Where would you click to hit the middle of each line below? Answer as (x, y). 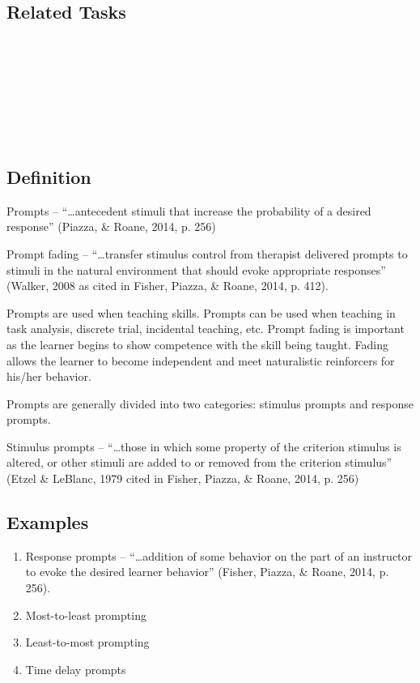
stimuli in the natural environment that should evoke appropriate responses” (196, 269)
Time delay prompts (76, 669)
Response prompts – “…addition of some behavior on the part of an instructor (219, 555)
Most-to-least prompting (86, 615)
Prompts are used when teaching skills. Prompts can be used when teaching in (201, 312)
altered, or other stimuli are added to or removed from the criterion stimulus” (199, 462)
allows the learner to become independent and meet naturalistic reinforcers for (201, 360)
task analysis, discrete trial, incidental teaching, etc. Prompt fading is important (206, 329)
